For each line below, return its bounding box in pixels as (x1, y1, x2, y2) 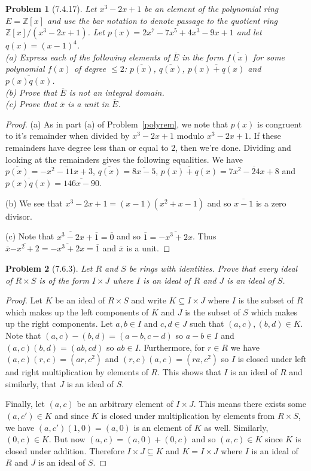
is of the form (39, 274, 89, 286)
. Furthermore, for (138, 341, 205, 353)
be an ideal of (55, 294, 105, 306)
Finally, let (5, 397, 45, 410)
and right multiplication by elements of (5, 366, 148, 378)
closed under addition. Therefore (5, 444, 124, 457)
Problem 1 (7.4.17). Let (5, 2, 97, 14)
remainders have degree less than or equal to (5, 141, 169, 153)
